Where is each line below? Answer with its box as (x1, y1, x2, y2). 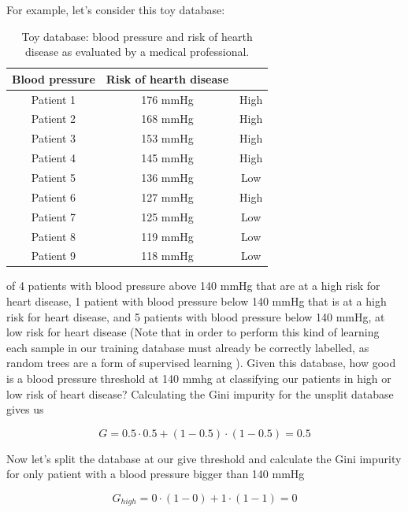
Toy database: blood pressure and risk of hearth (21, 28, 253, 44)
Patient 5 (31, 169, 76, 185)
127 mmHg (141, 188, 194, 205)
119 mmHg (141, 228, 194, 244)
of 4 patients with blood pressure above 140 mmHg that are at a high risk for (6, 277, 380, 294)
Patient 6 (31, 188, 76, 205)
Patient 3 (31, 130, 76, 147)
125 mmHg (141, 208, 194, 224)
